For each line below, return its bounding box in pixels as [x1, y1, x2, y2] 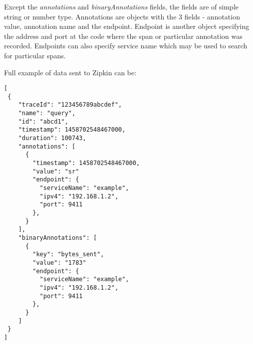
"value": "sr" [32, 168, 79, 175]
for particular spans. [4, 50, 66, 60]
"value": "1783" [32, 259, 86, 266]
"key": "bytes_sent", [32, 251, 104, 258]
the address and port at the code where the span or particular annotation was [4, 30, 243, 41]
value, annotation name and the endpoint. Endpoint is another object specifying [4, 21, 250, 31]
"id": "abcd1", [18, 118, 68, 125]
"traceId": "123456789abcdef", [18, 101, 122, 109]
